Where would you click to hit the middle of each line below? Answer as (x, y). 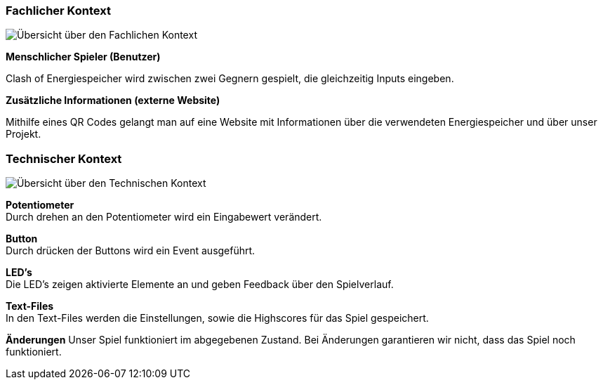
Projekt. (24, 134)
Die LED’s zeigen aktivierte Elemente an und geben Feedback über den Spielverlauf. (200, 285)
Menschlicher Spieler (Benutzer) (83, 57)
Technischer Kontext (64, 158)
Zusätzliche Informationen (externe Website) (113, 100)
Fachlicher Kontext (58, 11)
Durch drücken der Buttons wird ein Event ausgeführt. (131, 251)
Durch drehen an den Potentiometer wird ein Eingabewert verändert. (164, 217)
